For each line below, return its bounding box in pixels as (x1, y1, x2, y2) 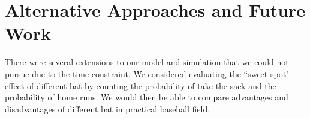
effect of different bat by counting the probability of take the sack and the (5, 79, 276, 91)
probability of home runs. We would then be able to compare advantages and (5, 91, 288, 103)
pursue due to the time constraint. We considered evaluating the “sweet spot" (5, 67, 290, 80)
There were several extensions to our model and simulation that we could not (5, 56, 289, 68)
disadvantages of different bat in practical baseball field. (5, 102, 210, 115)
